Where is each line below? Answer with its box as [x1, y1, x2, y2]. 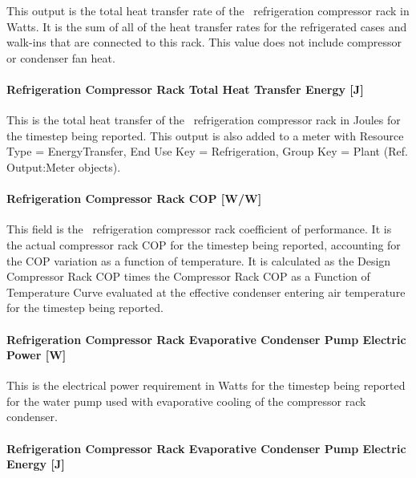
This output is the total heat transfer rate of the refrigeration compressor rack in [6, 2, 410, 18]
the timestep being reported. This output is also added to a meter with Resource [6, 127, 404, 144]
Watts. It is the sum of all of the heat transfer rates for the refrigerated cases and [6, 18, 407, 34]
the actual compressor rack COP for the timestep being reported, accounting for [6, 236, 401, 253]
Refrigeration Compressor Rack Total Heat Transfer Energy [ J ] [6, 80, 364, 97]
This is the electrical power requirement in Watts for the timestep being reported [6, 377, 406, 394]
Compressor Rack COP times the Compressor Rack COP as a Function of [6, 268, 370, 285]
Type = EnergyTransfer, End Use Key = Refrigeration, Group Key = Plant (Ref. [6, 143, 408, 160]
